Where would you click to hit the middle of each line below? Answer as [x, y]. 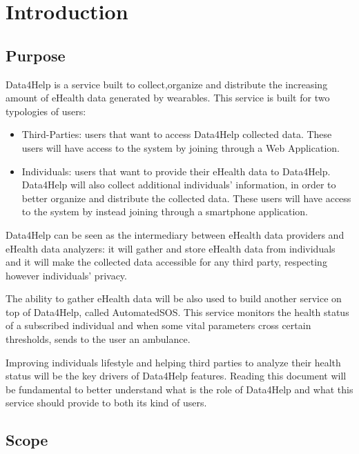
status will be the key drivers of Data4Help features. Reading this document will [176, 376]
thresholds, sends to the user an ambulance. [98, 339]
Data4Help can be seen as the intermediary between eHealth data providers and [175, 234]
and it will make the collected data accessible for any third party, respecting [166, 262]
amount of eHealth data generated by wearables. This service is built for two [168, 98]
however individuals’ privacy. [66, 275]
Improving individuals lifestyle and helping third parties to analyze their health [173, 362]
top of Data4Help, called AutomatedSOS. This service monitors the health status [177, 312]
